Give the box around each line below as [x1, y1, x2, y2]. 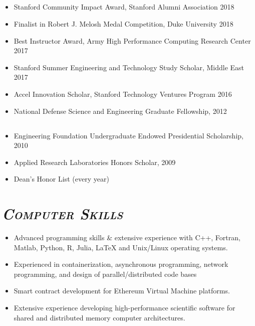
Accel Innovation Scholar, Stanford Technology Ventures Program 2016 [14, 88, 232, 99]
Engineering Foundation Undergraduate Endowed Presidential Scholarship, [14, 130, 243, 140]
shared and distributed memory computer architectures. [14, 312, 185, 322]
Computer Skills [2, 203, 123, 224]
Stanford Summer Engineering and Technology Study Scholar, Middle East [14, 62, 244, 72]
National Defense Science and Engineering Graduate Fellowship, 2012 [14, 105, 227, 116]
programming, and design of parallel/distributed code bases [14, 268, 197, 279]
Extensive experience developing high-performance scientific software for [14, 302, 235, 312]
